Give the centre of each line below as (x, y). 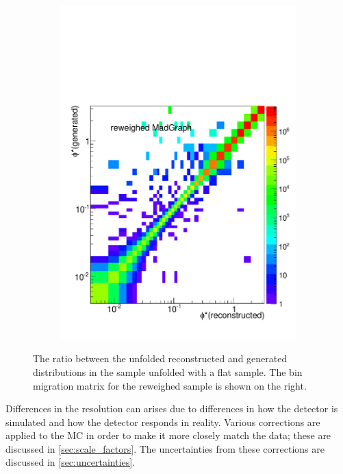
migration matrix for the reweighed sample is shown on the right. (170, 385)
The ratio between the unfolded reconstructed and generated (160, 358)
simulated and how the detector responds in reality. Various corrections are (163, 422)
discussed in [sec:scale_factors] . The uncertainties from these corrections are (165, 448)
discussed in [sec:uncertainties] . (71, 462)
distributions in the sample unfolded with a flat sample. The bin (168, 371)
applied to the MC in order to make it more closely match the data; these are (168, 435)
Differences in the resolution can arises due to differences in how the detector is (172, 408)
